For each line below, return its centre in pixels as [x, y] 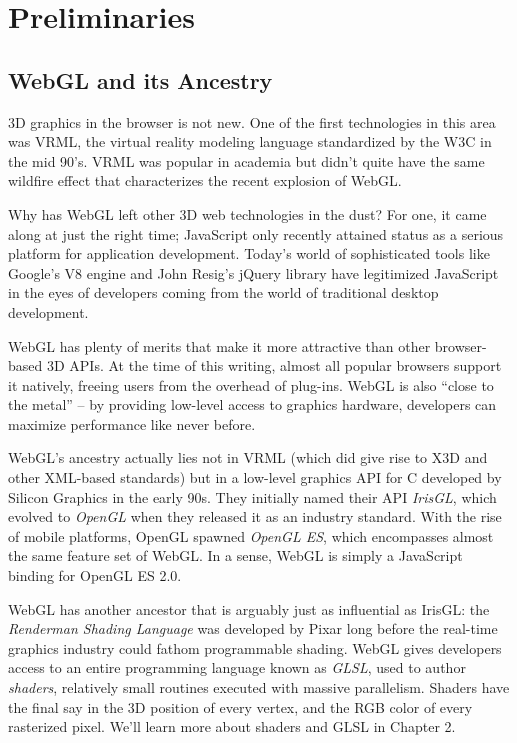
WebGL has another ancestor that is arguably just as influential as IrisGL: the [249, 608]
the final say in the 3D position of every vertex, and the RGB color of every [240, 706]
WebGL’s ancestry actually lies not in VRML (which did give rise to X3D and [248, 457]
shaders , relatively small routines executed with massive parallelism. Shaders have [259, 687]
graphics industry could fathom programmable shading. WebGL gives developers [255, 647]
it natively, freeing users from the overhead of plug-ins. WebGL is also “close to [251, 384]
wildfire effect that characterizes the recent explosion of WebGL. [205, 180]
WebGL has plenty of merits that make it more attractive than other [219, 345]
